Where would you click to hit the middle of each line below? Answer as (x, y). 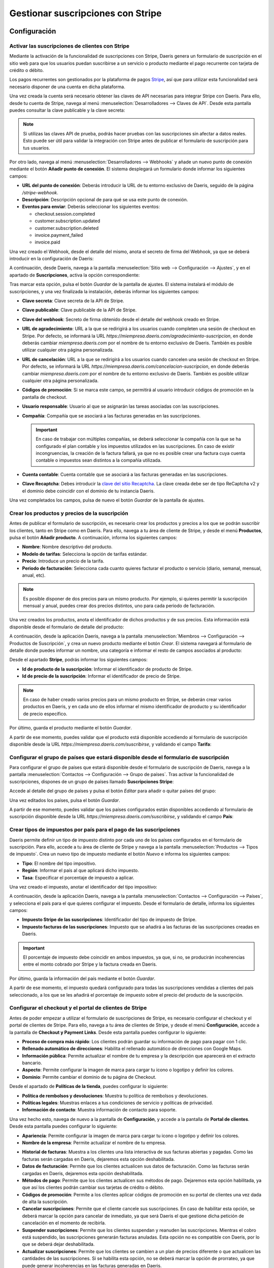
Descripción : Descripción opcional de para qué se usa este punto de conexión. (105, 199)
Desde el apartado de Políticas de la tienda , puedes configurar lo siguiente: (89, 1086)
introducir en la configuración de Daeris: (52, 259)
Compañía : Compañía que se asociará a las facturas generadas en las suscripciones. (111, 415)
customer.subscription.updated (67, 221)
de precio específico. (45, 714)
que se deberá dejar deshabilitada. (58, 1244)
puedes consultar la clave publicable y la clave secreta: (67, 110)
